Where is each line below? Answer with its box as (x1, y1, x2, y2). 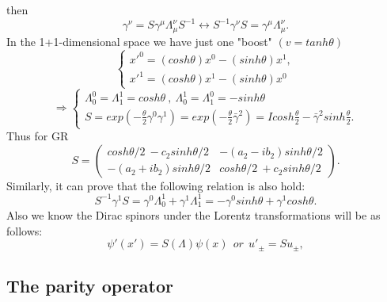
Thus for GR (6, 128, 69, 144)
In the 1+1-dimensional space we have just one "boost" (6, 32, 272, 49)
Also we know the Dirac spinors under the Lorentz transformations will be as (6, 206, 381, 223)
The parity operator (6, 273, 173, 297)
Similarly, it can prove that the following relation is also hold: (6, 177, 305, 193)
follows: (6, 222, 43, 239)
